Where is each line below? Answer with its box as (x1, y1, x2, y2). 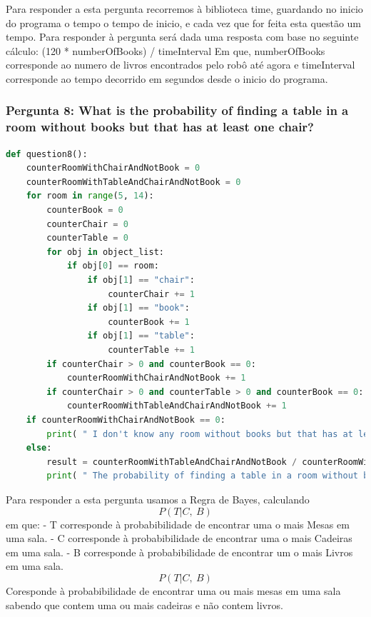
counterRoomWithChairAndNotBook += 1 (66, 373, 246, 383)
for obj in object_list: (46, 246, 164, 257)
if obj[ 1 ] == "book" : (87, 303, 190, 313)
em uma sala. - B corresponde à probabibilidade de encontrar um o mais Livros (6, 544, 353, 559)
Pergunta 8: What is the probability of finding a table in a (6, 101, 349, 119)
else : (26, 443, 52, 453)
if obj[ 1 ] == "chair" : (87, 275, 195, 286)
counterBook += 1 (108, 316, 190, 327)
